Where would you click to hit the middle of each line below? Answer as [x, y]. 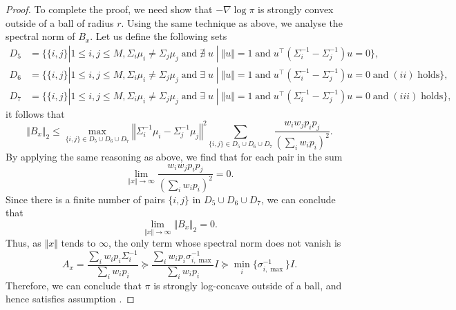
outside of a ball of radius [60, 22]
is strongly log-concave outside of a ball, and [248, 285]
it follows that [35, 113]
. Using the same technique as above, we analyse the [232, 22]
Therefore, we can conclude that [74, 285]
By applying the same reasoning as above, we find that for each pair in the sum [174, 156]
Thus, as [23, 243]
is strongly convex [296, 9]
